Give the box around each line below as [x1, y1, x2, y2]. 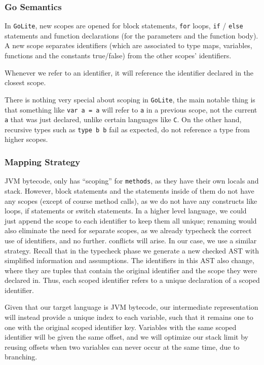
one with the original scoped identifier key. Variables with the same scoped [5, 321, 237, 332]
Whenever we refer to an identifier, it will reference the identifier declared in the [5, 67, 254, 78]
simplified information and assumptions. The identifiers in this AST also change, [5, 255, 254, 266]
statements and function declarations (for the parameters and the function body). [5, 30, 258, 41]
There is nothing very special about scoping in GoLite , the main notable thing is [5, 94, 255, 104]
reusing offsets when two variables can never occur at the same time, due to [5, 341, 240, 352]
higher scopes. [5, 134, 48, 144]
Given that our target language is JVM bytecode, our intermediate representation [5, 302, 258, 312]
